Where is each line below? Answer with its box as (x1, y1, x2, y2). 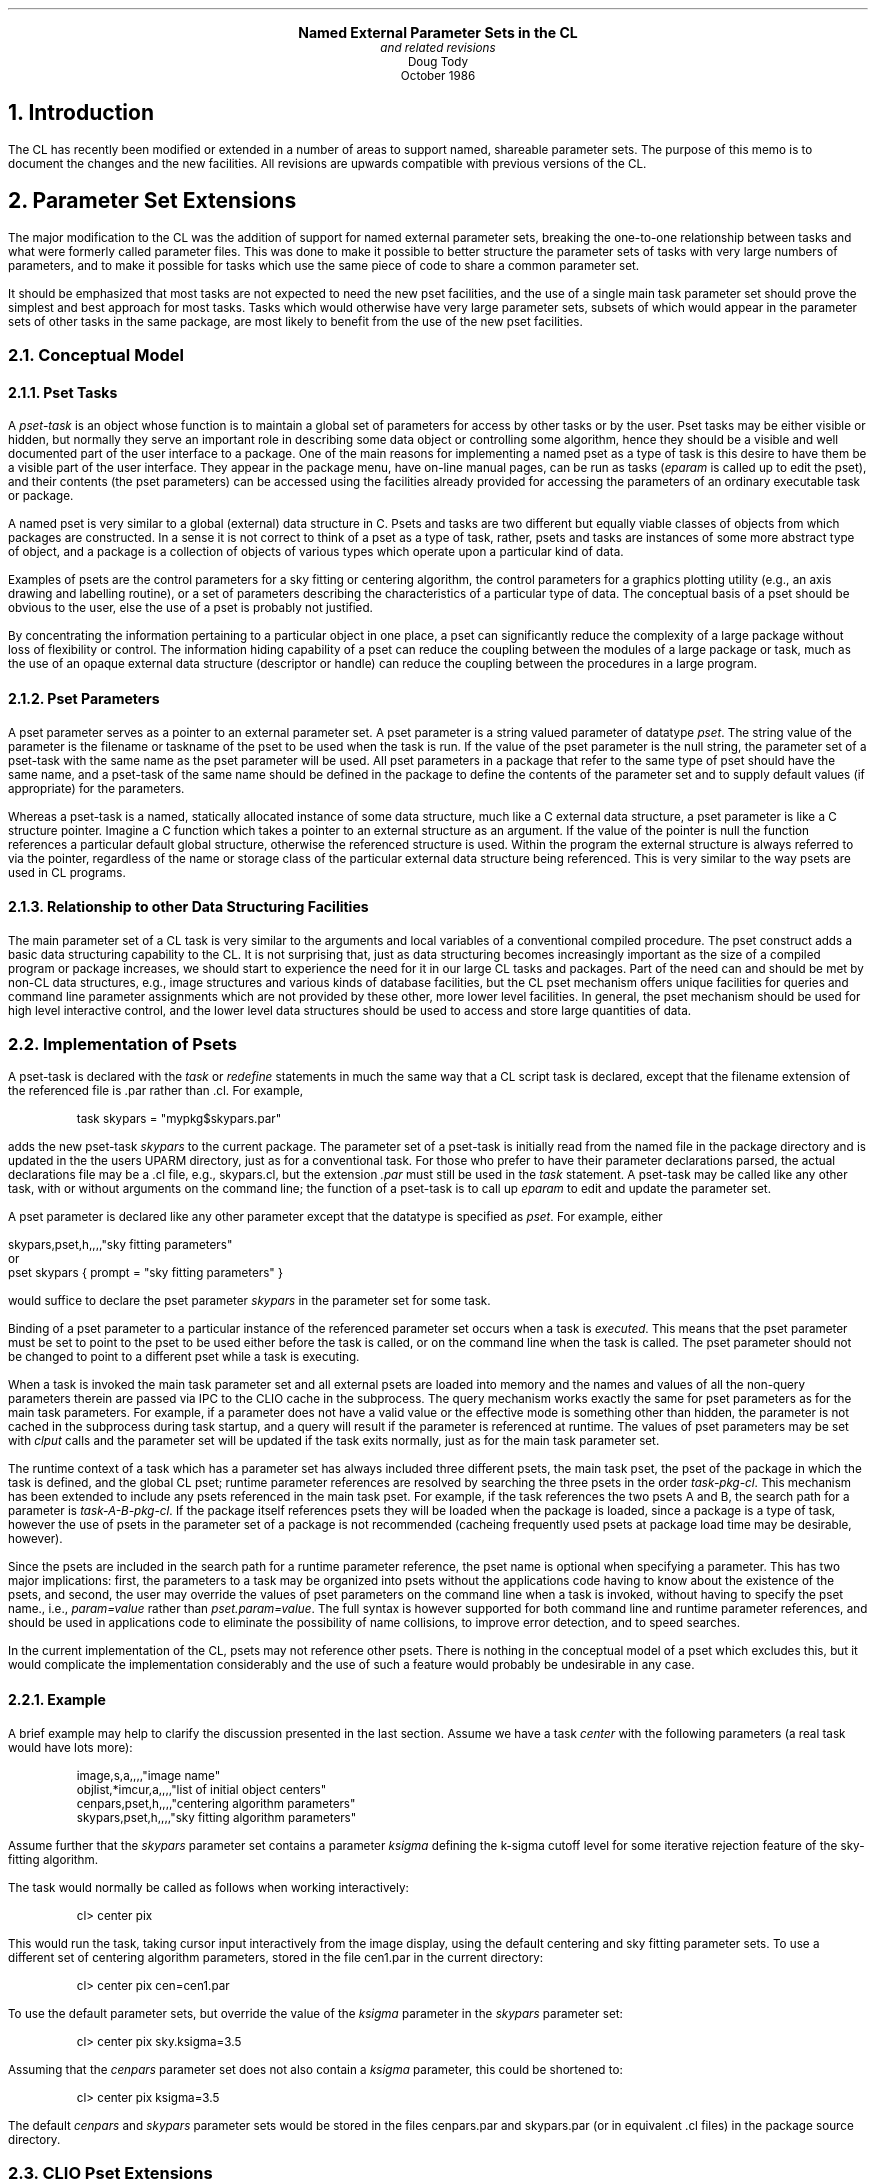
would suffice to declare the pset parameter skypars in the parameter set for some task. (8, 1294, 491, 1309)
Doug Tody (407, 55, 469, 69)
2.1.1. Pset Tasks (8, 383, 118, 401)
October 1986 (400, 69, 476, 83)
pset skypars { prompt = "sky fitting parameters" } (8, 1266, 284, 1281)
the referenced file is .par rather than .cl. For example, (8, 1084, 304, 1099)
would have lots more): (8, 1740, 133, 1755)
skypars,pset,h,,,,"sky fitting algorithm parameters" (76, 1810, 357, 1825)
